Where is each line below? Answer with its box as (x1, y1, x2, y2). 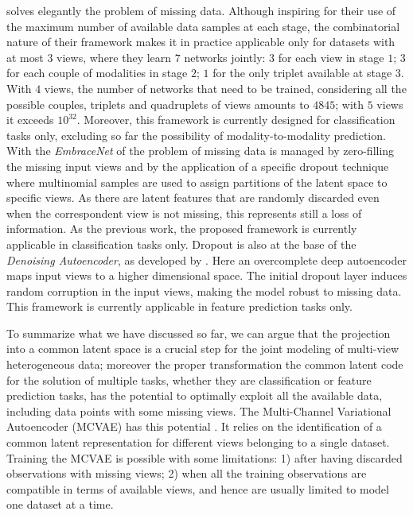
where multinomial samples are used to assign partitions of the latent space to (6, 173, 388, 190)
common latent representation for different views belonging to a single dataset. (6, 434, 390, 451)
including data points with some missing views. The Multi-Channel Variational (6, 402, 392, 419)
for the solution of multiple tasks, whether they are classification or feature (6, 371, 372, 388)
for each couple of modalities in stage (6, 64, 188, 81)
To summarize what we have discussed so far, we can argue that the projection (6, 324, 391, 341)
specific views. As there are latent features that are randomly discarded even (6, 189, 380, 206)
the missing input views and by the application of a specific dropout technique (6, 157, 389, 174)
